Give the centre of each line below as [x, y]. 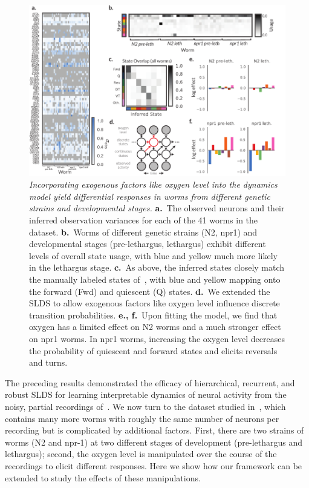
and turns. [48, 362]
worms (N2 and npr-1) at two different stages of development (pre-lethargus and [154, 442]
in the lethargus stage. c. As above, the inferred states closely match [157, 267]
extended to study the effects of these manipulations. [103, 477]
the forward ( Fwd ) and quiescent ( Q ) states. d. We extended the [150, 291]
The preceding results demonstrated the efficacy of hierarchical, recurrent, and [150, 382]
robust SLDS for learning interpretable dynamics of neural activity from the [146, 394]
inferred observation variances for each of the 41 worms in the [144, 220]
